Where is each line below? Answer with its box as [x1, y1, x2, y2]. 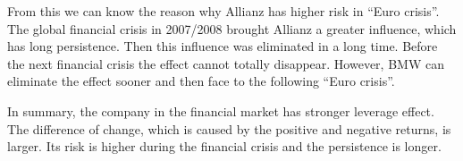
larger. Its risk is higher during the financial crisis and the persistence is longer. [7, 137, 442, 156]
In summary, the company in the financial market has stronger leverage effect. [7, 101, 434, 120]
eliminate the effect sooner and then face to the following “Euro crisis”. [7, 72, 395, 90]
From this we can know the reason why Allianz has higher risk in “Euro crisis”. [7, 2, 440, 20]
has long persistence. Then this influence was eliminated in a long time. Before [7, 37, 438, 55]
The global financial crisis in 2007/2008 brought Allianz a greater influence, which [7, 19, 457, 38]
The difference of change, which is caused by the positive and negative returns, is [7, 119, 451, 138]
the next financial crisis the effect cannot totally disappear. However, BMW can [7, 54, 444, 72]
